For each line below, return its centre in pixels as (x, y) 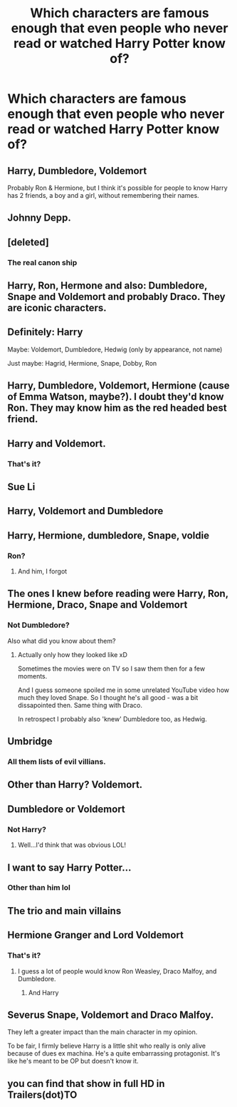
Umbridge (30, 742)
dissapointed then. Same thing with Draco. (80, 705)
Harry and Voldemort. (57, 443)
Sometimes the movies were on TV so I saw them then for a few (111, 668)
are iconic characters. (57, 308)
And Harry (43, 992)
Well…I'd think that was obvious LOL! (72, 845)
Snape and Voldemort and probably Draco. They (116, 297)
